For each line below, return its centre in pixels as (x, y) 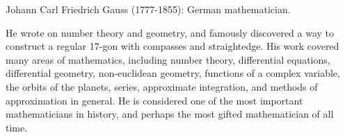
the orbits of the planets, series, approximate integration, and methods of (162, 86)
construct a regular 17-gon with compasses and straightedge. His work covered (172, 46)
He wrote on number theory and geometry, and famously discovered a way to (170, 32)
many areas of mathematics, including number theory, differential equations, (168, 59)
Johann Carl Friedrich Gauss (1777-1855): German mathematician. (148, 9)
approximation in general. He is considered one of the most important (154, 100)
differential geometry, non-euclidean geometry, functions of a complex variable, (173, 73)
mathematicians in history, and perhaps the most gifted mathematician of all (170, 114)
